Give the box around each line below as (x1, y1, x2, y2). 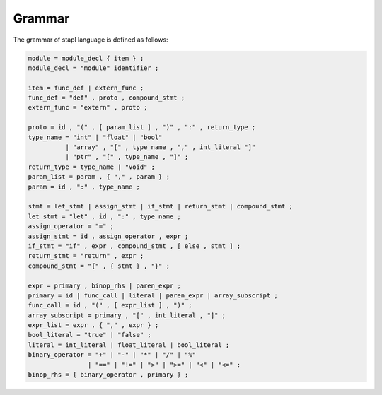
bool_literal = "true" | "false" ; (28, 331, 151, 339)
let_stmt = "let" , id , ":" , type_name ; (28, 212, 182, 220)
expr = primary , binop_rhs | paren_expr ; (28, 281, 182, 290)
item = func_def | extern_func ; (28, 83, 144, 92)
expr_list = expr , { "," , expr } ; (28, 322, 159, 329)
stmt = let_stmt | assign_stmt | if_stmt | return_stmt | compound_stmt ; (28, 202, 294, 211)
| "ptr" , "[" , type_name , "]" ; (64, 153, 189, 161)
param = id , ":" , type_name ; (28, 182, 141, 191)
